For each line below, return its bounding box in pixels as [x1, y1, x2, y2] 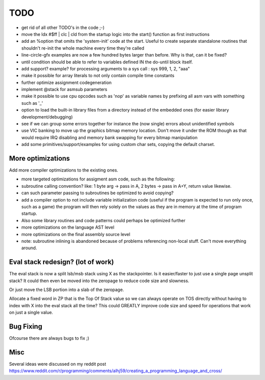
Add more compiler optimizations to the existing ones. [9, 167, 119, 173]
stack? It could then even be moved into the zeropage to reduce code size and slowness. [9, 278, 189, 284]
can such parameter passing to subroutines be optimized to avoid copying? [21, 190, 174, 196]
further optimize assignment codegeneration [21, 79, 112, 86]
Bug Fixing [9, 322, 43, 331]
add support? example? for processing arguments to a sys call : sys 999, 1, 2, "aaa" [21, 65, 190, 71]
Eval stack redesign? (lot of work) [9, 258, 114, 266]
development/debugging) [21, 114, 73, 120]
